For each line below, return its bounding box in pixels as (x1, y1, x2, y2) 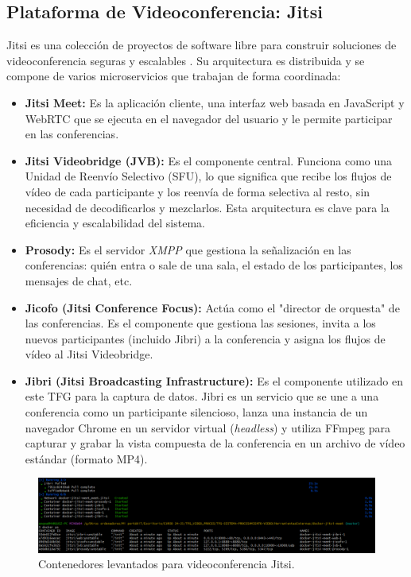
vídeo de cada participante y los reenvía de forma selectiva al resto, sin (25, 183, 370, 199)
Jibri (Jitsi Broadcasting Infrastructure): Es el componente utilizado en (25, 372, 404, 389)
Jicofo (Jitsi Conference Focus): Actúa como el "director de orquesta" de (25, 299, 400, 316)
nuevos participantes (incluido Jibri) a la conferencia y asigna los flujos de (25, 330, 386, 347)
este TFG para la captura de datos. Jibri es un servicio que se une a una (25, 388, 379, 405)
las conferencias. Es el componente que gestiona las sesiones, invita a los (25, 315, 376, 331)
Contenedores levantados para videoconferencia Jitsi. (38, 556, 295, 572)
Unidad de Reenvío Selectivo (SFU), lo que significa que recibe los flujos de (25, 168, 392, 184)
